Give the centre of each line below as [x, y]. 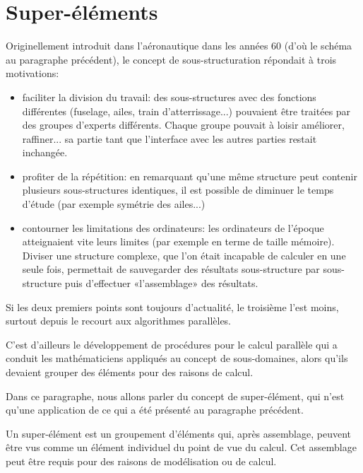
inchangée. [45, 152]
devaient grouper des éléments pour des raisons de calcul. [130, 372]
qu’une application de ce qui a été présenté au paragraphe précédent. [155, 410]
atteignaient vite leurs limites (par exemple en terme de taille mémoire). [178, 241]
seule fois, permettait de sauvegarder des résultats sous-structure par [171, 269]
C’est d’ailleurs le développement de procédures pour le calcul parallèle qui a [172, 344]
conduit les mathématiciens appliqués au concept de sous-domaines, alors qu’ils [177, 358]
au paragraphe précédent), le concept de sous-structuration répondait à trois [171, 59]
